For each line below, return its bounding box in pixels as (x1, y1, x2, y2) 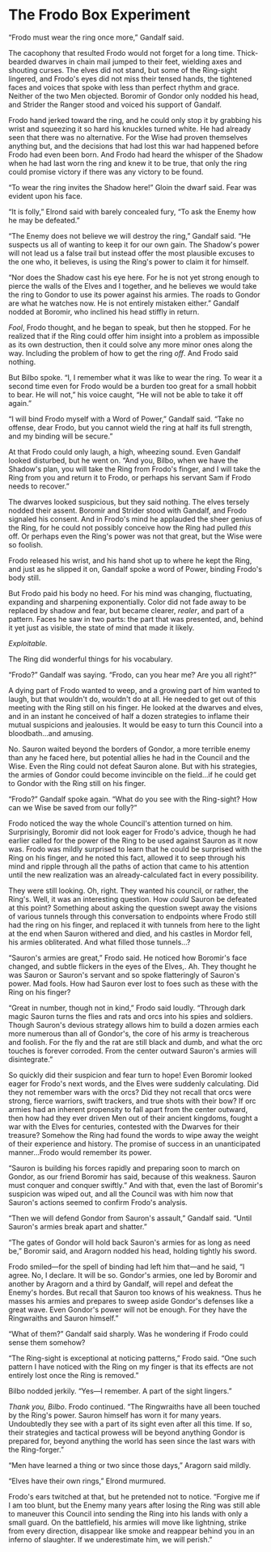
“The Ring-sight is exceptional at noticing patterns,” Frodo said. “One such (8, 1353, 256, 1363)
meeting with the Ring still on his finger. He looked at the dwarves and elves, (8, 702, 263, 713)
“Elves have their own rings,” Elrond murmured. (8, 1476, 166, 1486)
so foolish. (8, 539, 43, 549)
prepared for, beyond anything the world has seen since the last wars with (8, 1436, 256, 1445)
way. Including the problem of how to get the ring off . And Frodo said (8, 348, 239, 357)
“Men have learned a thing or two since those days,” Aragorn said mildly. (8, 1460, 252, 1470)
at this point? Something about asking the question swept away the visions (8, 903, 257, 912)
